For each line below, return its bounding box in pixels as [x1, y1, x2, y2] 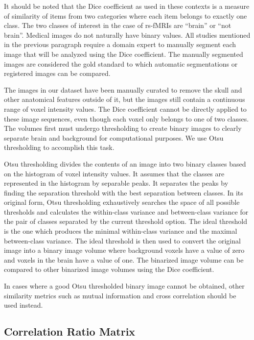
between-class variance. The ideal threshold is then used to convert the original [4, 235, 241, 245]
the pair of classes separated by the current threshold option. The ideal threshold [4, 216, 247, 226]
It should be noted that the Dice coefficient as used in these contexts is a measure [4, 1, 250, 11]
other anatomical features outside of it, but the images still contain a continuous [4, 94, 245, 104]
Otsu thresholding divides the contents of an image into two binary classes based [4, 158, 246, 169]
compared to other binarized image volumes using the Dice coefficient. [4, 264, 214, 274]
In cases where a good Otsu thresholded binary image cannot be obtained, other [4, 281, 245, 291]
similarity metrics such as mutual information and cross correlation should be [4, 290, 236, 300]
